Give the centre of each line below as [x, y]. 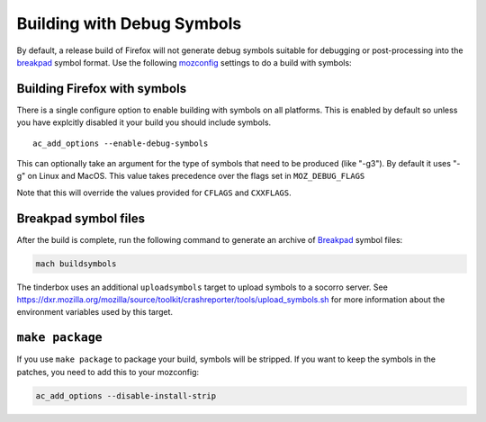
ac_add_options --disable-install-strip [126, 395]
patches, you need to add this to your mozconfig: [108, 372]
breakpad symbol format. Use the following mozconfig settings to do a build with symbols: [184, 62]
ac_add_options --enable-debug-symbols [121, 143]
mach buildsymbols [76, 264]
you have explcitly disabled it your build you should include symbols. [144, 122]
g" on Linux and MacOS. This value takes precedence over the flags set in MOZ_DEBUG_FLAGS [191, 176]
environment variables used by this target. [95, 312]
